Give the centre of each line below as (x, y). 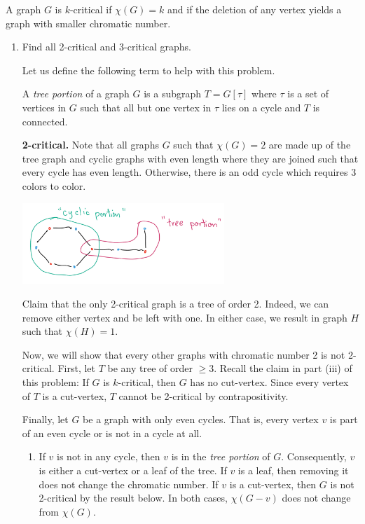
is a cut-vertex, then (273, 484)
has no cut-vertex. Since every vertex (269, 382)
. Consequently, (314, 456)
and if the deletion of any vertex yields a (255, 9)
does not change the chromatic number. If (129, 484)
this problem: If (55, 382)
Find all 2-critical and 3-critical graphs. (106, 47)
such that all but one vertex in (146, 107)
